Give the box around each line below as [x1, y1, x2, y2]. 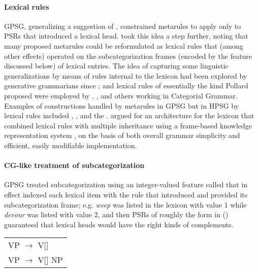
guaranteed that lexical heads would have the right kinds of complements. [4, 219, 234, 229]
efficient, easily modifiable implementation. [4, 140, 137, 150]
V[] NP [38, 254, 63, 266]
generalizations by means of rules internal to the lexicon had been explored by [4, 70, 247, 81]
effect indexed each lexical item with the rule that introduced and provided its [4, 189, 248, 199]
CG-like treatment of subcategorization [4, 160, 145, 171]
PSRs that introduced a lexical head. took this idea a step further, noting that [4, 30, 248, 41]
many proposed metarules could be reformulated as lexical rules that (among [4, 40, 243, 51]
